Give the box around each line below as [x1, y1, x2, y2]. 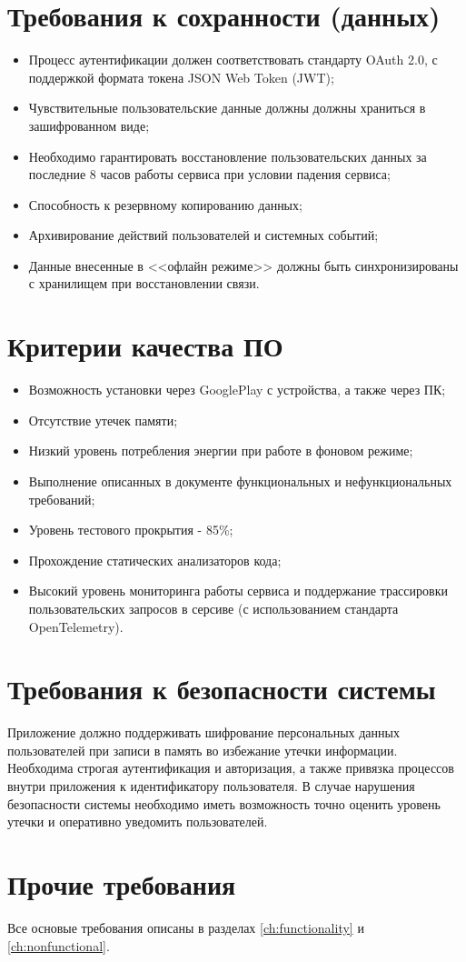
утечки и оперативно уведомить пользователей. [7, 812, 268, 831]
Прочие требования [7, 866, 236, 902]
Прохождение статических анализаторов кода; [28, 550, 282, 569]
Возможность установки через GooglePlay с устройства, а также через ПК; [28, 380, 446, 399]
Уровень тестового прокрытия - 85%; [28, 520, 233, 539]
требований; [28, 489, 95, 508]
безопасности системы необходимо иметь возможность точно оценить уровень [7, 794, 441, 813]
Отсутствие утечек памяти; [28, 410, 178, 429]
